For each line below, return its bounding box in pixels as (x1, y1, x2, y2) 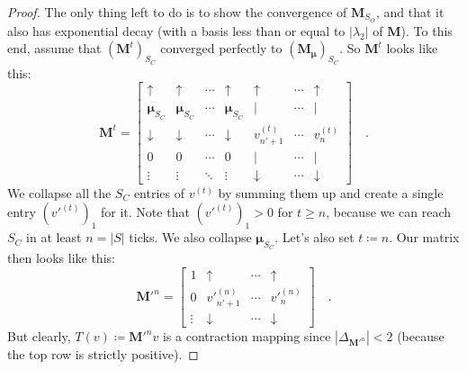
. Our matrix (389, 228, 460, 247)
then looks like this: (7, 248, 115, 267)
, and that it (375, 3, 445, 21)
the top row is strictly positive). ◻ (7, 345, 199, 364)
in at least (26, 228, 82, 247)
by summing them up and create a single (218, 183, 444, 202)
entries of (133, 183, 185, 202)
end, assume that (7, 39, 102, 58)
